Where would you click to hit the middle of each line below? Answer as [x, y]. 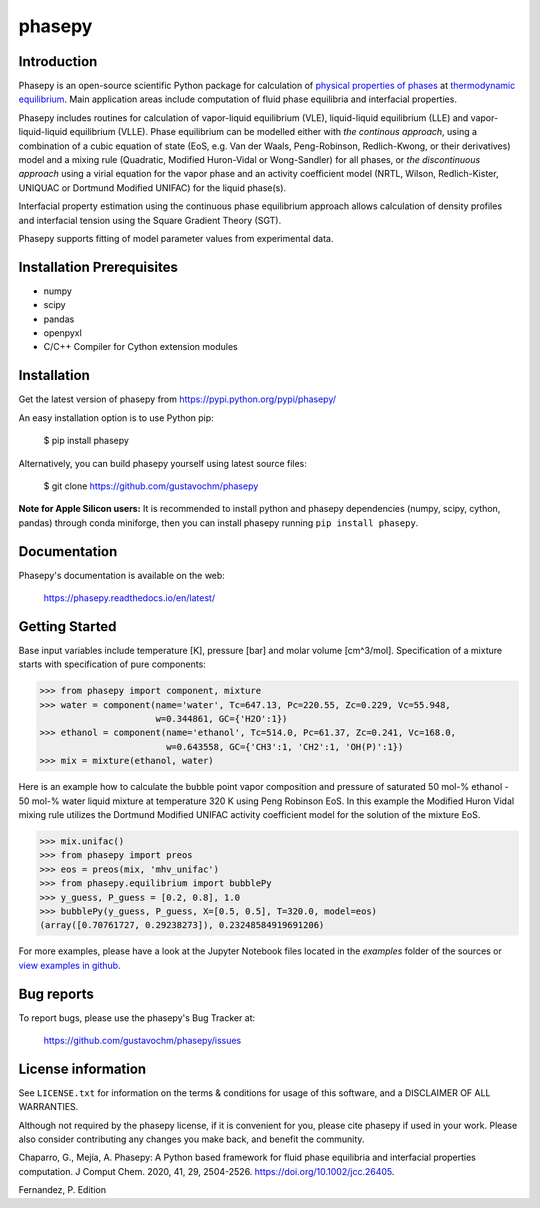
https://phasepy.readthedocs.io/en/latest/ [129, 597]
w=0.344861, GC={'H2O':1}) [221, 719]
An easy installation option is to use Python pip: [116, 417]
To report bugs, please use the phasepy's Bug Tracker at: [137, 1017]
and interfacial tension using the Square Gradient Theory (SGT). [150, 220]
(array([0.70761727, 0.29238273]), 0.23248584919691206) [182, 925]
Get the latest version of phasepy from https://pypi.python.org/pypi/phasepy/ [177, 399]
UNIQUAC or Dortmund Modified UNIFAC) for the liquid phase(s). [152, 187]
